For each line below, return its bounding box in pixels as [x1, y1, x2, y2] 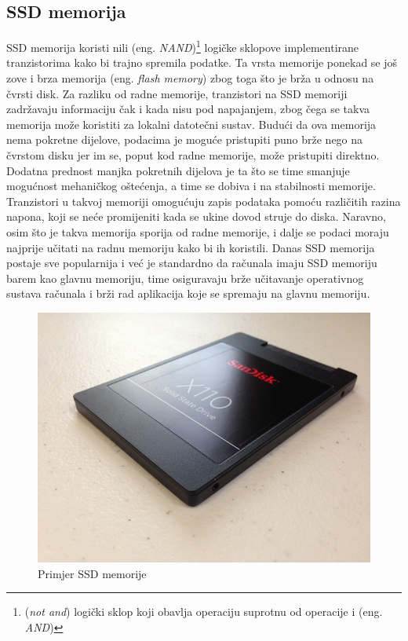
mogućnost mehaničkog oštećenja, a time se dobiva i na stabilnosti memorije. [6, 178, 376, 194]
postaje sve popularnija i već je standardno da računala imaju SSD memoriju [6, 255, 377, 271]
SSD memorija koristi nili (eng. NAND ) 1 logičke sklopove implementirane [6, 37, 359, 55]
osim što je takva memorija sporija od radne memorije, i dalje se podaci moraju [6, 223, 389, 240]
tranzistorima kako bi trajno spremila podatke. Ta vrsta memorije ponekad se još [6, 54, 398, 71]
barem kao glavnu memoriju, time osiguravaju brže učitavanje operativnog [6, 269, 364, 286]
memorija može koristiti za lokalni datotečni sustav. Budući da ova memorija [6, 115, 377, 132]
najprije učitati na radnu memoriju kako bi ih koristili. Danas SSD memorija [6, 239, 375, 255]
